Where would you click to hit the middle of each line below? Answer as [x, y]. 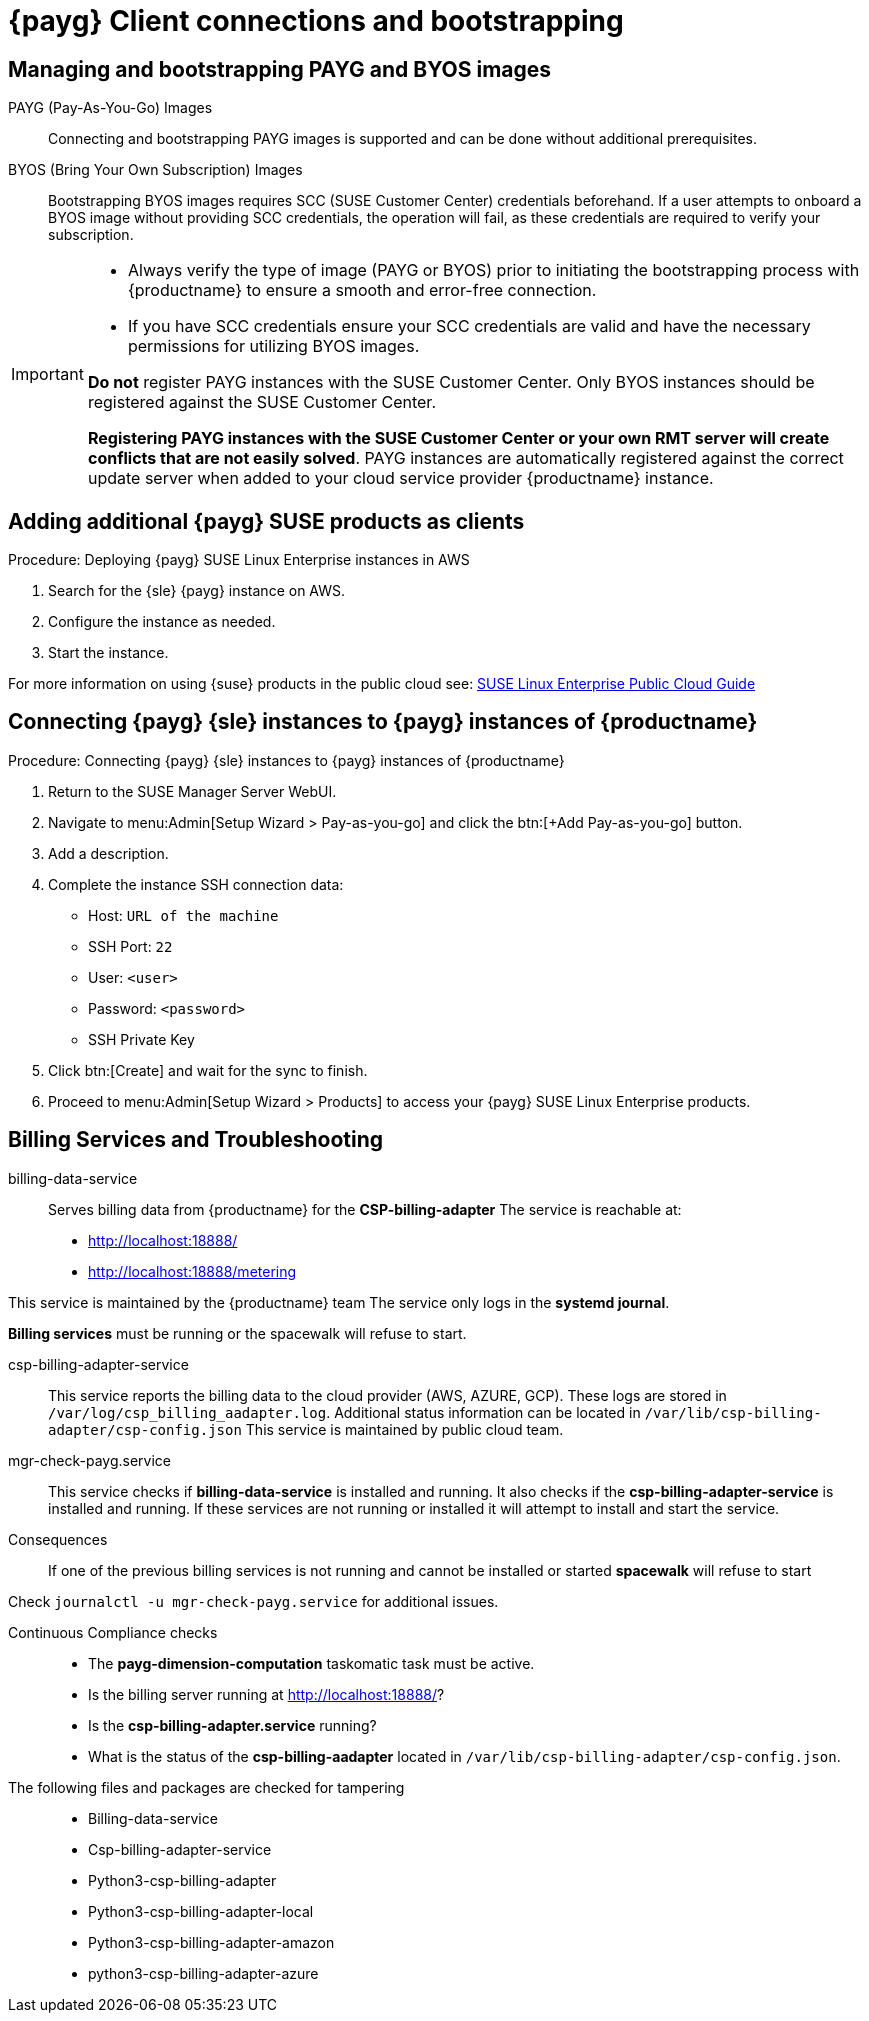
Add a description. [108, 853]
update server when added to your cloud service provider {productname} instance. [400, 478]
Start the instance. [108, 653]
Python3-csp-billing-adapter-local [201, 1911]
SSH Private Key [141, 1039]
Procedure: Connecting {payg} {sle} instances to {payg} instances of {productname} [286, 760]
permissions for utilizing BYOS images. [273, 346]
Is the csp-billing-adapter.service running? [232, 1725]
